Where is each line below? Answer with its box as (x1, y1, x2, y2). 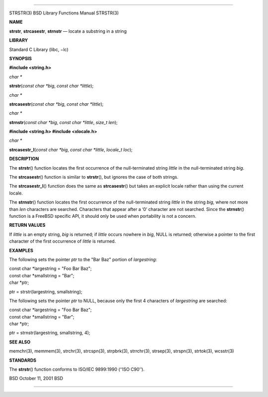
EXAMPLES (9, 247, 33, 253)
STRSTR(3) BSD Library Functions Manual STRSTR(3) (9, 10, 119, 16)
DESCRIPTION (9, 156, 39, 162)
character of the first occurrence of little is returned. (9, 238, 116, 244)
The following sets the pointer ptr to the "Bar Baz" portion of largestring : (9, 256, 157, 263)
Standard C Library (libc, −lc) (9, 46, 69, 52)
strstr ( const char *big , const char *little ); (9, 83, 94, 89)
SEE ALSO (9, 339, 31, 345)
